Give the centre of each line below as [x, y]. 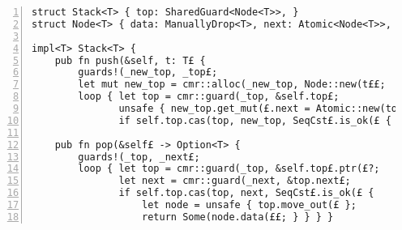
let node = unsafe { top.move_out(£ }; [249, 205]
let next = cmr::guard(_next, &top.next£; [235, 181]
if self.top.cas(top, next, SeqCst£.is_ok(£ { [246, 193]
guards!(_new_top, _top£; [148, 72]
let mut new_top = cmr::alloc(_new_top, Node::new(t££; [232, 85]
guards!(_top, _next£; [139, 157]
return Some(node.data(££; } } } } [238, 217]
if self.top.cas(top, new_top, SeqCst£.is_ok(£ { [255, 120]
